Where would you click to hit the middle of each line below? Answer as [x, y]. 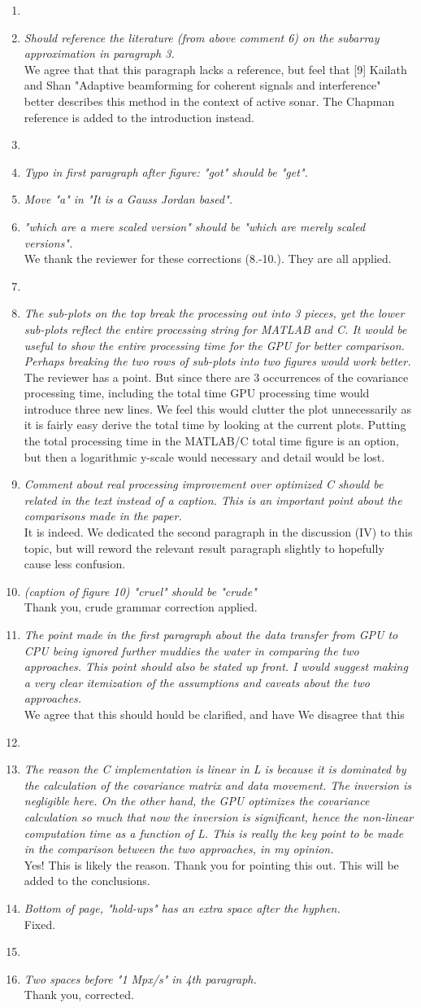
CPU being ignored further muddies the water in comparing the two [191, 650]
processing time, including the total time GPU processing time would [197, 393]
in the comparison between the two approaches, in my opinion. [179, 849]
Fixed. [40, 924]
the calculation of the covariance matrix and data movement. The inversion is [217, 784]
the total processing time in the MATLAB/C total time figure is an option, [211, 441]
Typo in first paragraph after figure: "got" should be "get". [166, 171]
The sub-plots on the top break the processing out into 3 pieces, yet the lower [214, 313]
